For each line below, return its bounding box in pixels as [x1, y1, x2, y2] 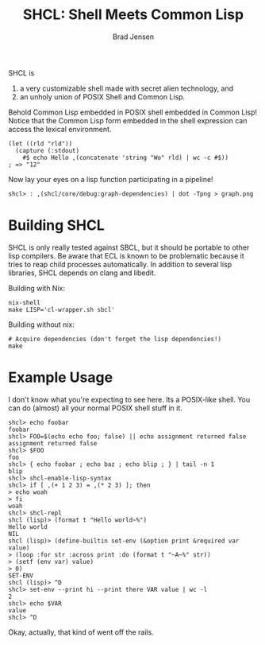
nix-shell [8, 298, 41, 307]
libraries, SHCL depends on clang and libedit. [8, 268, 156, 278]
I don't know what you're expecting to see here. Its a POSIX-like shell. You [8, 394, 251, 404]
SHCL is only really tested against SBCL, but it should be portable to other [8, 243, 250, 252]
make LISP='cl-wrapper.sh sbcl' [8, 305, 115, 313]
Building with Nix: [8, 283, 66, 293]
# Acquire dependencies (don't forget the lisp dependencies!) [8, 335, 222, 343]
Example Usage [8, 368, 113, 387]
